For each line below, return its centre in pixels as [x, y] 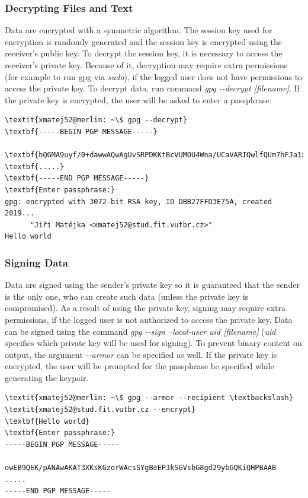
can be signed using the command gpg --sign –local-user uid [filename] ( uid [140, 331]
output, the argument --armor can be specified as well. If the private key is [141, 354]
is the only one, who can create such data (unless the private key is [127, 296]
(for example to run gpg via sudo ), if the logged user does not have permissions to [154, 76]
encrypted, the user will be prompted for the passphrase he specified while [139, 366]
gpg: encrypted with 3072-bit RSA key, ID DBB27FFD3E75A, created [139, 202]
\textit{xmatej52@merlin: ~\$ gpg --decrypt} [96, 120]
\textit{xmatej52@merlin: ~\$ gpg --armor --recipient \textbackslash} [149, 398]
